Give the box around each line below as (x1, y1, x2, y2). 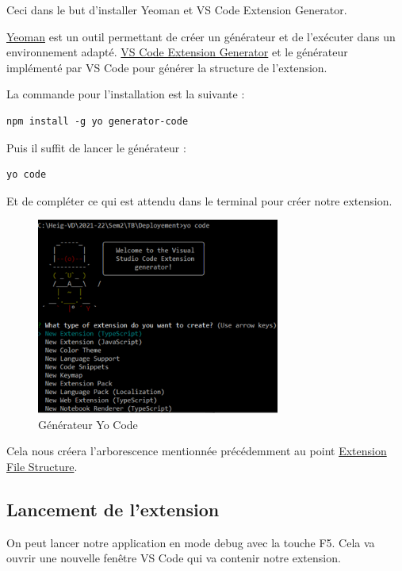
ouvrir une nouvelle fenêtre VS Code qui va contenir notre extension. (6, 550, 341, 566)
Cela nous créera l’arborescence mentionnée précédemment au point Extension (6, 443, 387, 459)
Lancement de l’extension (6, 496, 220, 521)
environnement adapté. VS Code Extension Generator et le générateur (6, 44, 348, 60)
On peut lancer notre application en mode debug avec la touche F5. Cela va (6, 534, 375, 550)
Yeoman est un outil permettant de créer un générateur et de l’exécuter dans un (6, 28, 396, 44)
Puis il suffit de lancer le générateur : (6, 139, 186, 155)
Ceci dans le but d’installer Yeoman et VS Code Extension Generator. (6, 2, 347, 17)
